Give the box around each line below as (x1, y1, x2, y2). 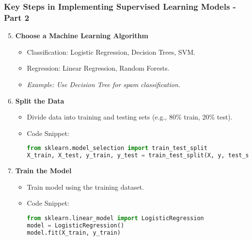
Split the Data (15, 95, 64, 105)
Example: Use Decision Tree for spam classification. (27, 79, 181, 89)
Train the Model (15, 165, 72, 176)
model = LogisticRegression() (27, 222, 125, 229)
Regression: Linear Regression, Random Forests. (27, 63, 170, 73)
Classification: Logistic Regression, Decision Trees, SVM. (27, 46, 195, 57)
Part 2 (4, 11, 30, 23)
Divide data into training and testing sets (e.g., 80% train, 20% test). (27, 112, 233, 122)
